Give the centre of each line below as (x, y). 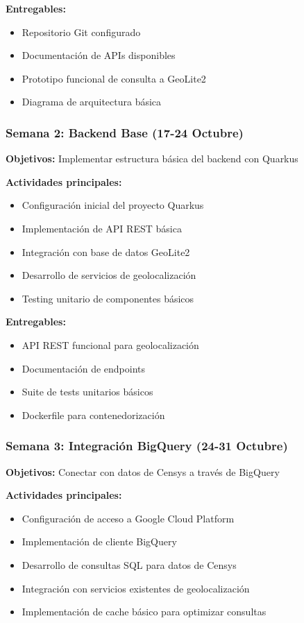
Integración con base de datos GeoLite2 (106, 251)
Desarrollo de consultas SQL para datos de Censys (129, 564)
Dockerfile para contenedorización (93, 415)
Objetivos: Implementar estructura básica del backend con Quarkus (152, 159)
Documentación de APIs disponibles (99, 55)
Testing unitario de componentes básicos (108, 298)
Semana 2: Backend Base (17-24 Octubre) (125, 132)
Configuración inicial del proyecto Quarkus (113, 205)
